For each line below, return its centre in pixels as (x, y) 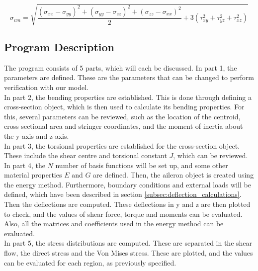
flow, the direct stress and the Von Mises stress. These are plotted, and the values (129, 253)
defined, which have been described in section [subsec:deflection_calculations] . (123, 194)
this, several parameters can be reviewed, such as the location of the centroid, (122, 116)
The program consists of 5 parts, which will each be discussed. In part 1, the (121, 67)
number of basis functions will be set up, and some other (142, 165)
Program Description (59, 46)
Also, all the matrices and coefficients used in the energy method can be (114, 224)
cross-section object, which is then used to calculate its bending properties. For (124, 107)
